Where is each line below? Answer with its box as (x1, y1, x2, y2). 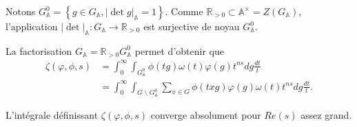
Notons (6, 4, 36, 18)
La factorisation (6, 43, 72, 58)
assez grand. (300, 107, 352, 122)
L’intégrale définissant (6, 107, 99, 122)
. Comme (165, 4, 203, 18)
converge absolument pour (150, 107, 261, 122)
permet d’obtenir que (134, 43, 224, 58)
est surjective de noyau (143, 19, 240, 33)
